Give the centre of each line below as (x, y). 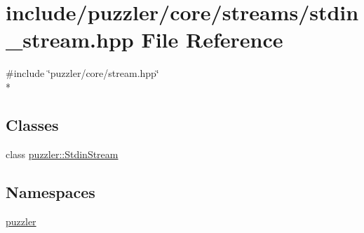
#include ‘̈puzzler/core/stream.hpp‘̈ (82, 73)
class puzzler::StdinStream (62, 154)
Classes (32, 124)
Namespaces (50, 191)
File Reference (212, 40)
